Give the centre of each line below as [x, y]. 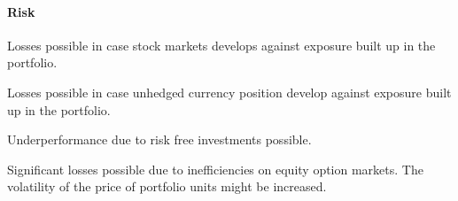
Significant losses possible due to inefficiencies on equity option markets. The [215, 169]
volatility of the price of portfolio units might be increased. [167, 186]
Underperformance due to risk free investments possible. [159, 139]
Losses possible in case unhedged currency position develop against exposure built [229, 92]
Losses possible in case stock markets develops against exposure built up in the [221, 45]
